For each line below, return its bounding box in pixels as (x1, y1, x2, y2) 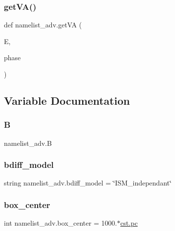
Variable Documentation (4, 92, 130, 108)
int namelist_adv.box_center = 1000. (4, 218, 117, 228)
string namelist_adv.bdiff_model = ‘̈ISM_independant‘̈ (4, 178, 172, 188)
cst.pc (120, 218, 138, 228)
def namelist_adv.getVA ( (4, 20, 82, 30)
